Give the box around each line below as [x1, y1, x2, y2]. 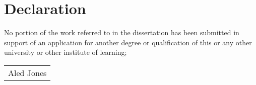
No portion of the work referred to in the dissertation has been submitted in [4, 27, 239, 38]
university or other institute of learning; [4, 47, 127, 57]
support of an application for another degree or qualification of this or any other [4, 37, 252, 47]
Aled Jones [8, 66, 47, 78]
